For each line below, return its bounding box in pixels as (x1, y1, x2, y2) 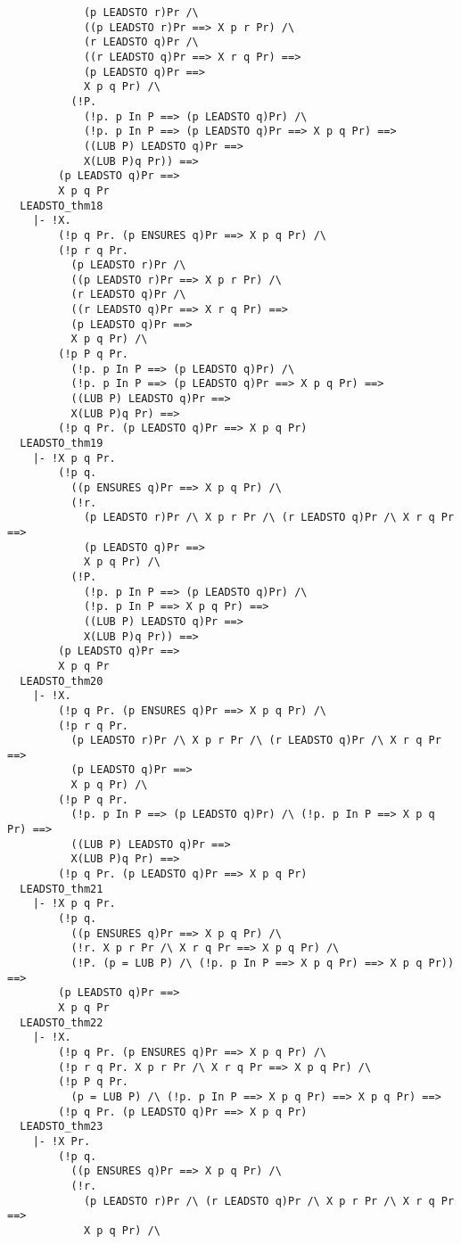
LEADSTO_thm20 (20, 674, 103, 688)
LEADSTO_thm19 (20, 437, 103, 450)
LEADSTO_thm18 (20, 199, 103, 212)
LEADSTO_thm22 (20, 1016, 103, 1029)
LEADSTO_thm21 (20, 882, 103, 895)
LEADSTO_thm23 (20, 1120, 103, 1133)
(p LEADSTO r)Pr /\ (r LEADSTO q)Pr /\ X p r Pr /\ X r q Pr (83, 1194, 455, 1207)
